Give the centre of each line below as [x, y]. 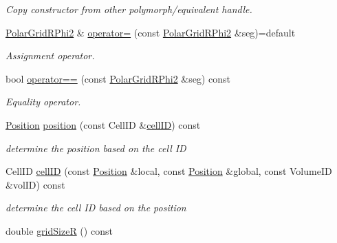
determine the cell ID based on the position [96, 208]
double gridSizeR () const [59, 230]
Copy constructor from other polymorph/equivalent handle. [129, 9]
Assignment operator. [50, 55]
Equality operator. [43, 102]
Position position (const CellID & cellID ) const [103, 124]
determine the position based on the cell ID [96, 148]
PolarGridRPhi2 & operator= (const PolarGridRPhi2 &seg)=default [151, 32]
